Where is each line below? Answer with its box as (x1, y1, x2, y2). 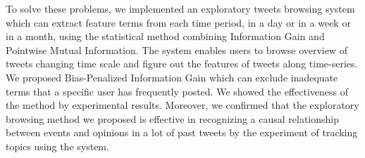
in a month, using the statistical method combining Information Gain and (6, 29, 325, 44)
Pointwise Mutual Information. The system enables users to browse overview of (6, 42, 348, 57)
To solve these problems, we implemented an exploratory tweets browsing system (6, 1, 355, 15)
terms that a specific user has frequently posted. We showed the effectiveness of (6, 84, 348, 98)
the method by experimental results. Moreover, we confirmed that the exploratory (6, 98, 359, 112)
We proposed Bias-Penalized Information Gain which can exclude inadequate (6, 70, 338, 84)
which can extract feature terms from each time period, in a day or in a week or (6, 15, 351, 29)
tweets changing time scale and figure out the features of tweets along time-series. (6, 56, 358, 71)
